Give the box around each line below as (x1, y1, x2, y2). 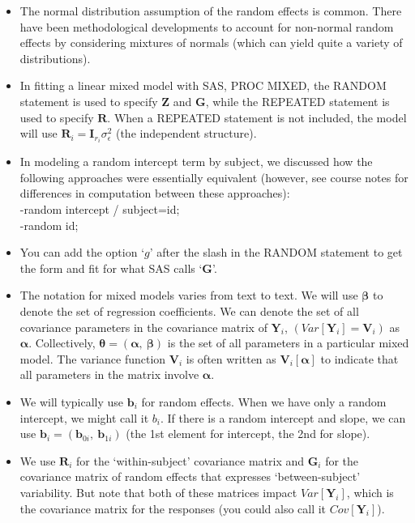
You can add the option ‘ (19, 244, 145, 261)
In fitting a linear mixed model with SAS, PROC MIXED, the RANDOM (19, 77, 387, 94)
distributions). (19, 49, 91, 66)
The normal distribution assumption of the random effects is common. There (19, 2, 402, 19)
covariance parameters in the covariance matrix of (19, 318, 267, 335)
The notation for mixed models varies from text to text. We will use (19, 287, 358, 304)
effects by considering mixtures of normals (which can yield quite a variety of (19, 34, 403, 51)
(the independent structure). (115, 125, 257, 142)
